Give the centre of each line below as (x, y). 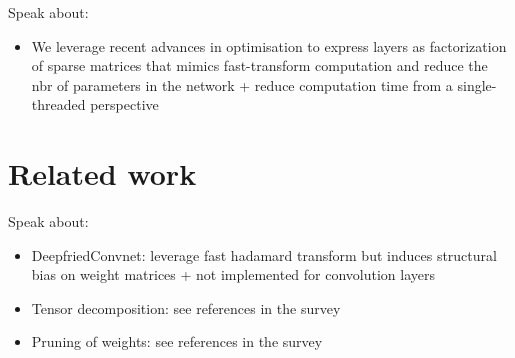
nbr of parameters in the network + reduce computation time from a (242, 84)
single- (477, 84)
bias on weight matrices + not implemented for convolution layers (233, 274)
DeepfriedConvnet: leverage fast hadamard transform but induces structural (264, 254)
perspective (124, 104)
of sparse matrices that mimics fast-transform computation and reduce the (259, 65)
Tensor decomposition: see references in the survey (186, 307)
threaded (58, 104)
